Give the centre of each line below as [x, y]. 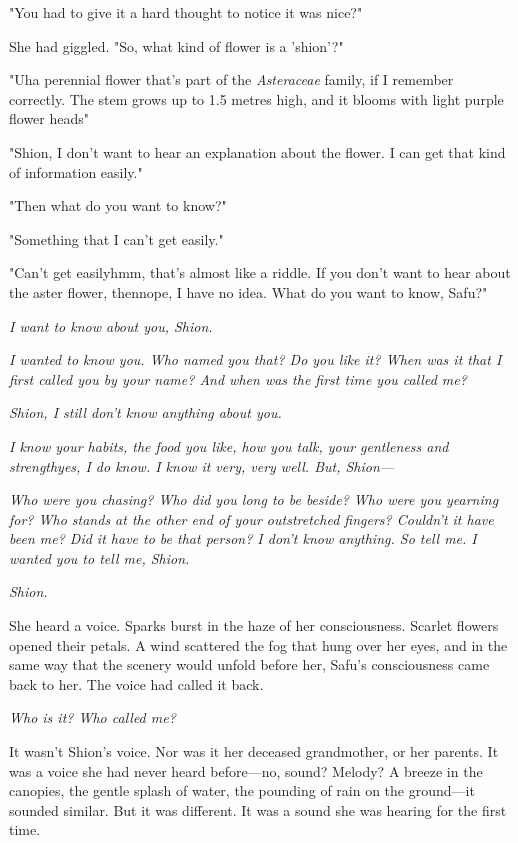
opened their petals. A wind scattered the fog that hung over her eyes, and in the [258, 644]
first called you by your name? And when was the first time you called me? [238, 378]
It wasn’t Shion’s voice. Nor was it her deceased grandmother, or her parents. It [254, 751]
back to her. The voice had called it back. [136, 683]
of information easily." [76, 171]
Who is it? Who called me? [92, 717]
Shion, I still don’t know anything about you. [145, 412]
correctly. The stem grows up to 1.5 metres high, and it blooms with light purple [256, 98]
